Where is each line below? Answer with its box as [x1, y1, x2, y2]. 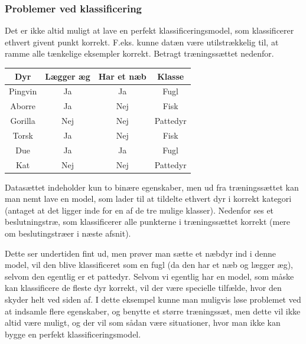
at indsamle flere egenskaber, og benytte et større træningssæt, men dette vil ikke [5, 304, 301, 317]
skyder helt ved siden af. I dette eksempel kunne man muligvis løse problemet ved [5, 293, 301, 305]
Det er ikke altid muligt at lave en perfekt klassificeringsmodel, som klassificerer [5, 24, 294, 37]
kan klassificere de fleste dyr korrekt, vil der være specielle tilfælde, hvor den [5, 281, 282, 294]
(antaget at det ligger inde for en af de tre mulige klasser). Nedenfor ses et [5, 204, 274, 216]
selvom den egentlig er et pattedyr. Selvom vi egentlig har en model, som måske [5, 270, 294, 282]
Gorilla [10, 114, 35, 127]
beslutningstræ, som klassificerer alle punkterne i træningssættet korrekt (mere [5, 215, 291, 228]
